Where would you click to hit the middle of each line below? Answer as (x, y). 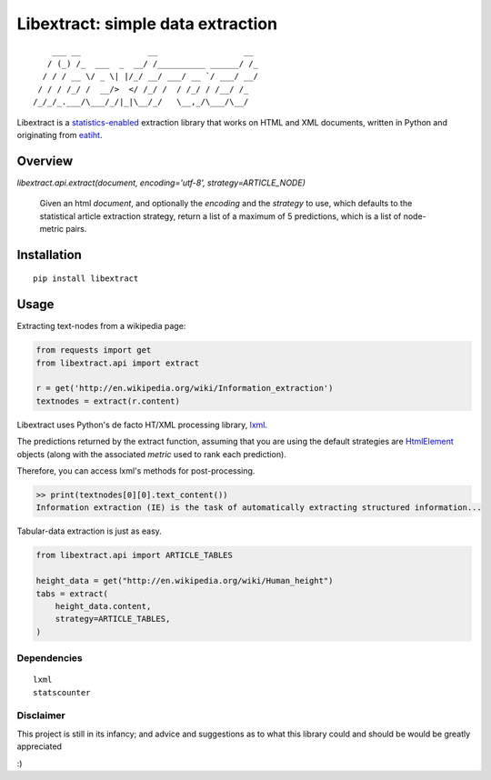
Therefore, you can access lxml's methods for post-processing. (136, 470)
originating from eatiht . (60, 135)
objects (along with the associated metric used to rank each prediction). (151, 454)
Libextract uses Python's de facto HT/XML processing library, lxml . (142, 425)
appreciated (40, 746)
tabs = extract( (72, 594)
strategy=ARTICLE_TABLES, (113, 619)
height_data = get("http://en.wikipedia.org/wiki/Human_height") (185, 581)
